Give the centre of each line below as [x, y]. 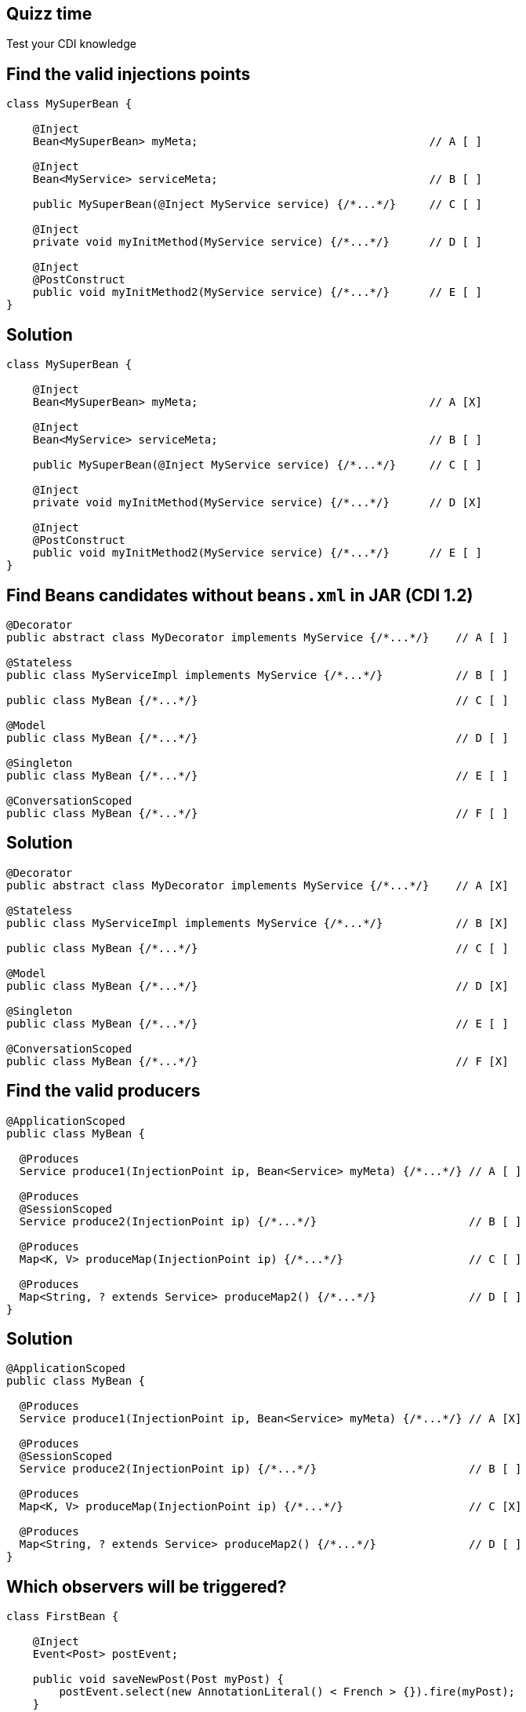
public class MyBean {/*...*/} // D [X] [258, 986]
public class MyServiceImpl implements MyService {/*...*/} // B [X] [258, 923]
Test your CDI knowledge [71, 44]
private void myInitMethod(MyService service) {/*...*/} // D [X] [257, 503]
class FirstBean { [63, 1617]
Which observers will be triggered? [147, 1586]
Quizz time [49, 14]
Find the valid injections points [129, 74]
